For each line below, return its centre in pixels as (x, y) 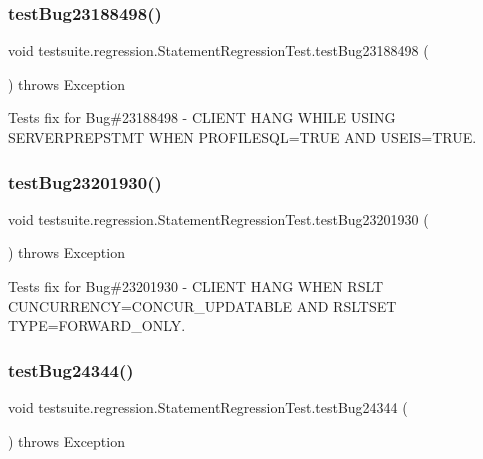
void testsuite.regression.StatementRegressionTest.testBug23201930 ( (218, 218)
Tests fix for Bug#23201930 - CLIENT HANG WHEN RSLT (196, 286)
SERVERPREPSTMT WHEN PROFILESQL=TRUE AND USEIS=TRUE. (242, 137)
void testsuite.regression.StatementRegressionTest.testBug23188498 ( (218, 50)
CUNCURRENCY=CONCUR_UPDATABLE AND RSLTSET (202, 305)
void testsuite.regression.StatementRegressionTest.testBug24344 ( (208, 407)
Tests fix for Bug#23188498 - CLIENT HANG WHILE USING (202, 117)
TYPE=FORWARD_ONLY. (97, 325)
